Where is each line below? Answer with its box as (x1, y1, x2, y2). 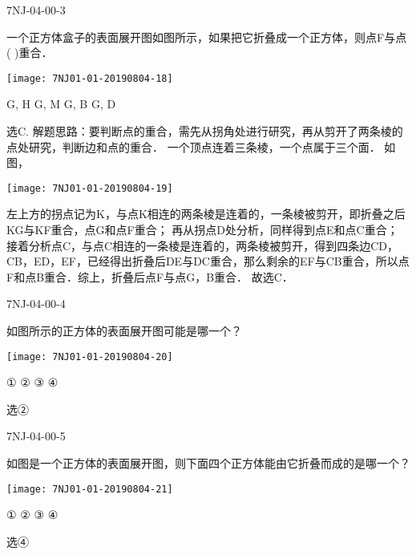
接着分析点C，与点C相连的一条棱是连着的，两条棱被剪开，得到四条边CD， (6, 237, 399, 253)
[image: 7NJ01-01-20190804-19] (6, 182, 173, 194)
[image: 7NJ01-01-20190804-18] (6, 72, 173, 84)
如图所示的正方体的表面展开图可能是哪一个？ (6, 322, 242, 339)
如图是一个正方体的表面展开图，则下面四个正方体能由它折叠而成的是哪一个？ (6, 455, 410, 472)
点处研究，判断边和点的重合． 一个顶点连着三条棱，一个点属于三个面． (6, 138, 381, 155)
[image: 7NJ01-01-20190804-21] (6, 483, 173, 495)
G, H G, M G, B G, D (6, 95, 116, 112)
